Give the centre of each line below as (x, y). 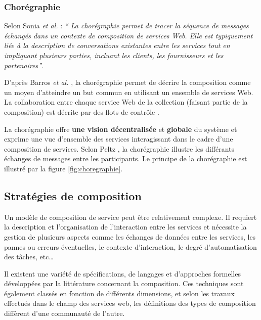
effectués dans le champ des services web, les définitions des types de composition (130, 303)
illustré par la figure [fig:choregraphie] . (63, 168)
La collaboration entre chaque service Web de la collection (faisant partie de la (126, 102)
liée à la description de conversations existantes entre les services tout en (117, 45)
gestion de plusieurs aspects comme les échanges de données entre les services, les (130, 236)
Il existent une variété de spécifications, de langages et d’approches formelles (122, 273)
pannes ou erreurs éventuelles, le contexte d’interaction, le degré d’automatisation (130, 246)
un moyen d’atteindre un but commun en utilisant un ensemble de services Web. (129, 92)
